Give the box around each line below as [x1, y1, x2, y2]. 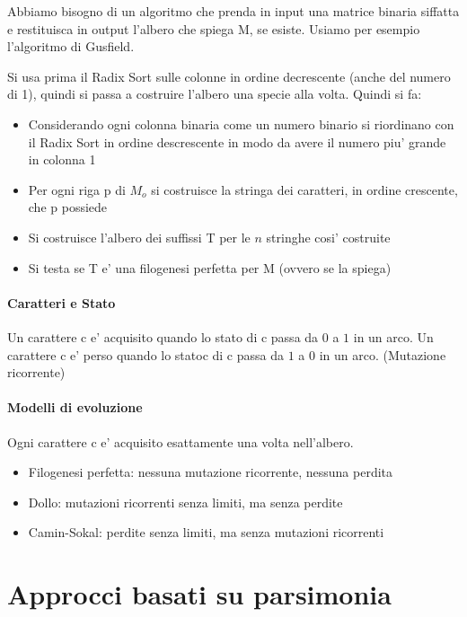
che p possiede [28, 198, 108, 216]
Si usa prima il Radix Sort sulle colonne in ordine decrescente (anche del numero [7, 66, 451, 85]
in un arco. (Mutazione [319, 345, 446, 364]
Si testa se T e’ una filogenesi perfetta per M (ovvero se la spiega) [28, 258, 392, 277]
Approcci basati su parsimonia [7, 576, 392, 613]
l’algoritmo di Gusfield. [7, 37, 135, 56]
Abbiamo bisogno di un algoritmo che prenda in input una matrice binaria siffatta [7, 2, 460, 20]
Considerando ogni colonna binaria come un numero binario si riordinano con [28, 114, 454, 133]
